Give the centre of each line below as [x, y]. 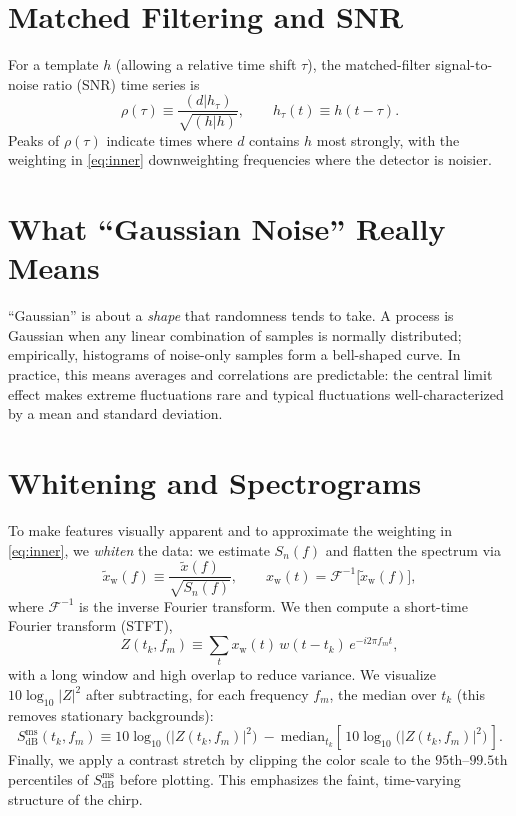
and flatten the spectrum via [413, 549]
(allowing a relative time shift [206, 64]
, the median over [383, 694]
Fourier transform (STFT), [90, 625]
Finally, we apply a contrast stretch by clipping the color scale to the [219, 759]
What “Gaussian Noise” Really [227, 228]
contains [274, 139]
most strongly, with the [388, 139]
